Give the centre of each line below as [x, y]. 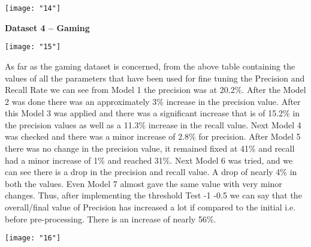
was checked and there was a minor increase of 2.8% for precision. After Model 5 [153, 136]
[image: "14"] [33, 8]
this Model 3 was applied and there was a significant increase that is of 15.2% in [153, 113]
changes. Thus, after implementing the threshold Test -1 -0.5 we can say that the [153, 195]
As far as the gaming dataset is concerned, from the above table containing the [150, 66]
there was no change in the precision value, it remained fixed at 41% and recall [150, 148]
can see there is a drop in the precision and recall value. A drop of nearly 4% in [151, 172]
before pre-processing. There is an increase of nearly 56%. [111, 219]
